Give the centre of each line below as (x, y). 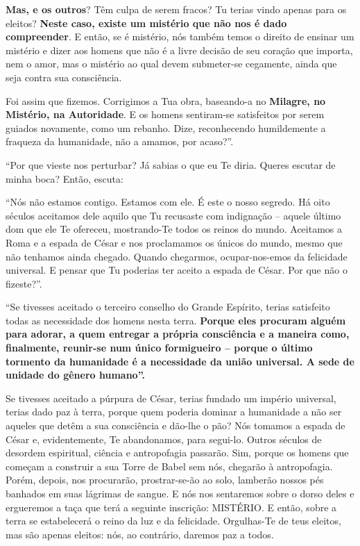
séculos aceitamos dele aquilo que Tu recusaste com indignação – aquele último (173, 215)
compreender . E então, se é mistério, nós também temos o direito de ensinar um (180, 36)
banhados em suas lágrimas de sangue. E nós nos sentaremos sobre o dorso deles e (180, 493)
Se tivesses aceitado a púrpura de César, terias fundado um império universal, (171, 398)
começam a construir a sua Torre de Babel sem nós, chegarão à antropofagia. (169, 466)
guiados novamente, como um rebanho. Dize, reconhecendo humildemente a (166, 127)
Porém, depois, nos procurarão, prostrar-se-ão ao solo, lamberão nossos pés (165, 480)
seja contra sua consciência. (64, 77)
